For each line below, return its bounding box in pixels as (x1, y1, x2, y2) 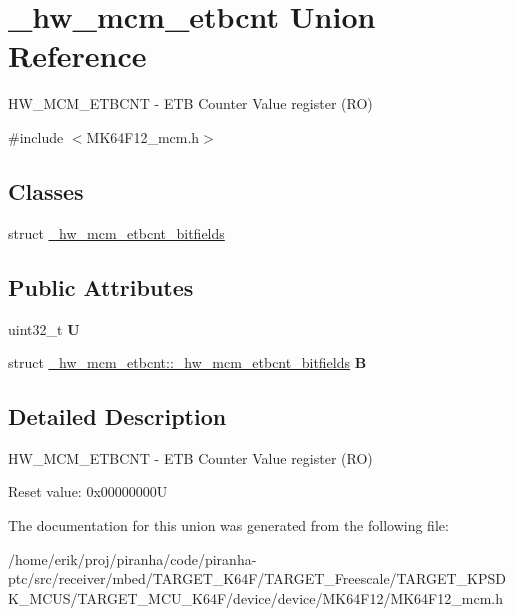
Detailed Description (8, 401, 227, 432)
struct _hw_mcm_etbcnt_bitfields (8, 222, 225, 243)
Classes (8, 175, 84, 206)
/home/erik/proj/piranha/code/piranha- (8, 548, 257, 569)
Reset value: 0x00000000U (8, 481, 168, 502)
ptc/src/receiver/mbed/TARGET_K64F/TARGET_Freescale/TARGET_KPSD (8, 568, 506, 589)
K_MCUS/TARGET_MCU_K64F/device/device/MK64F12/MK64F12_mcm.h (8, 587, 503, 608)
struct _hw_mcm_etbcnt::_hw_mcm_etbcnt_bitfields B (8, 352, 367, 373)
